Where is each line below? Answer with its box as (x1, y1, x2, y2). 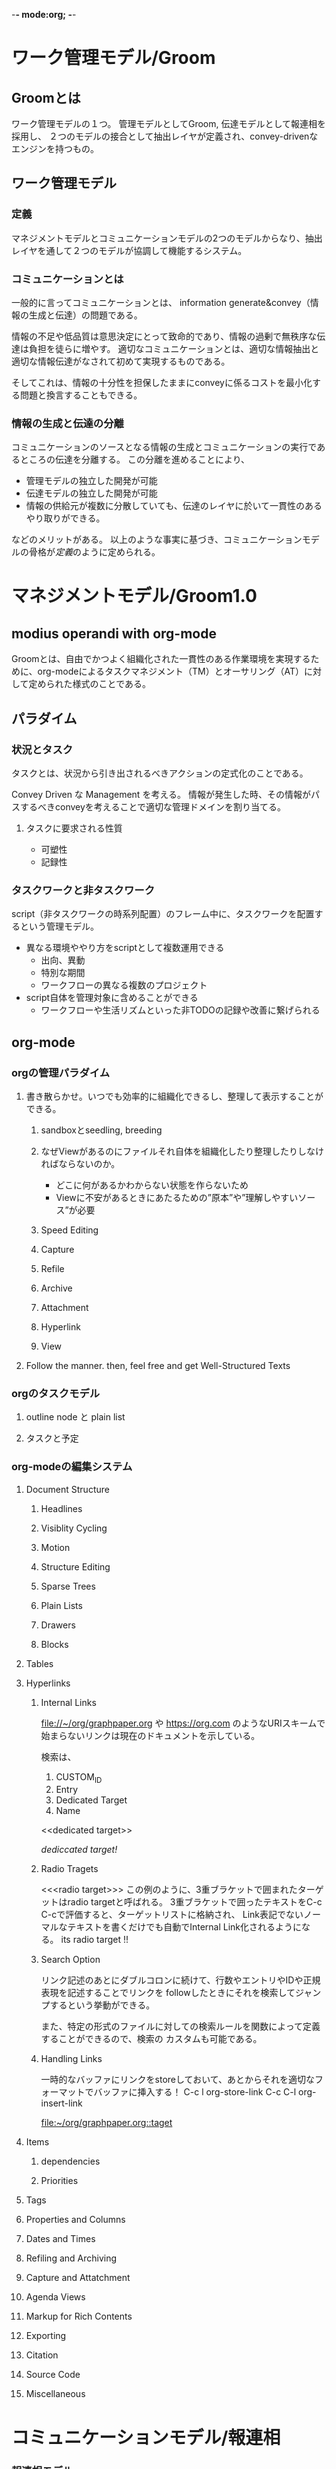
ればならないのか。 (40, 1157, 121, 1169)
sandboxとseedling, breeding (40, 1124, 163, 1136)
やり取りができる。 (25, 512, 106, 524)
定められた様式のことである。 (28, 678, 152, 690)
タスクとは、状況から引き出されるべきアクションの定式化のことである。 (11, 767, 309, 779)
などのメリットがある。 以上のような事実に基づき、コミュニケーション (11, 534, 303, 546)
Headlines (40, 1502, 83, 1514)
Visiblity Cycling (40, 1522, 108, 1534)
